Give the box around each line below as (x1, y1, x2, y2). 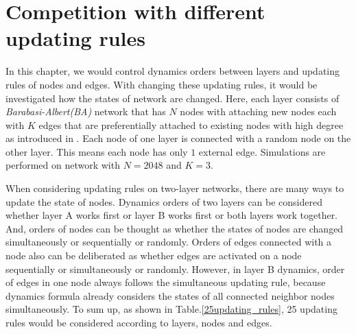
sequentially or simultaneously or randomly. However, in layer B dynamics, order (5, 261, 345, 276)
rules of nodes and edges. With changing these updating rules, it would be (5, 77, 318, 91)
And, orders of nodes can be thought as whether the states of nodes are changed (5, 221, 344, 235)
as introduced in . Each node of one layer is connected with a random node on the (5, 131, 351, 145)
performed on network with (5, 158, 120, 172)
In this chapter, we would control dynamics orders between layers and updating (5, 64, 340, 78)
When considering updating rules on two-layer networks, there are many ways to (5, 181, 344, 195)
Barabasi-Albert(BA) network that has (5, 104, 166, 119)
